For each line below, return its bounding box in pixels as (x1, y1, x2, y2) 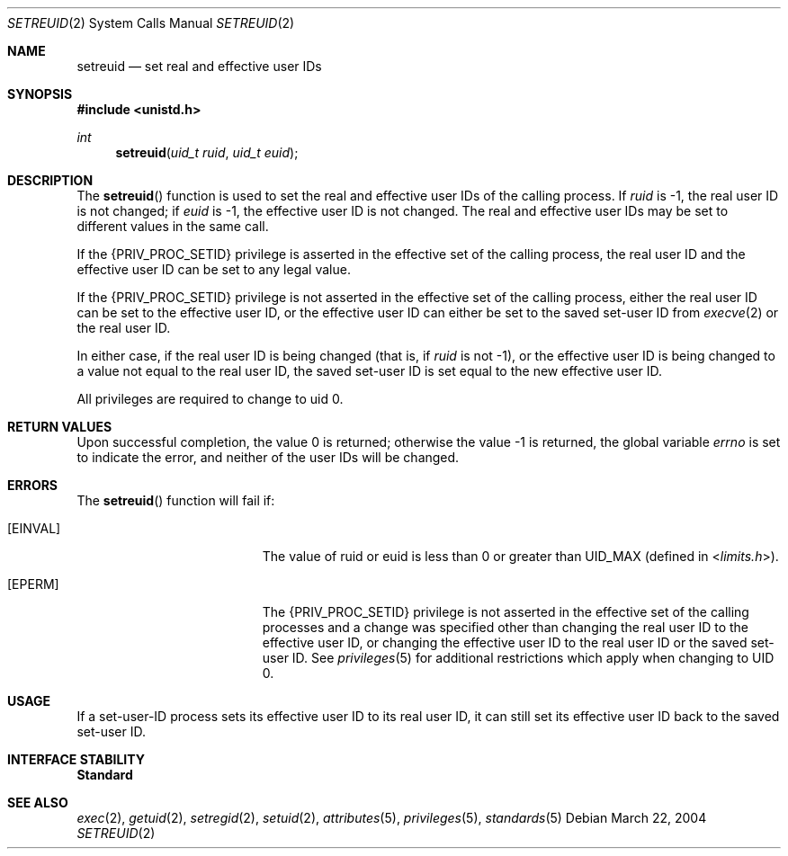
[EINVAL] (7, 521, 61, 536)
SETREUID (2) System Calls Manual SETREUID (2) (7, 15, 295, 31)
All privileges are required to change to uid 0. (76, 391, 344, 406)
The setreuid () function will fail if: (76, 493, 275, 508)
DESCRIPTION (7, 173, 94, 188)
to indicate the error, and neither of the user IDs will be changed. (76, 450, 460, 465)
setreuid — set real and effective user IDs (76, 58, 322, 74)
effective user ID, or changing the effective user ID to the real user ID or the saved (262, 635, 748, 650)
